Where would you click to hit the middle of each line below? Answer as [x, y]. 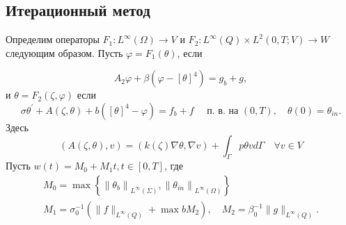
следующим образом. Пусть [64, 52]
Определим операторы [53, 39]
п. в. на [223, 111]
